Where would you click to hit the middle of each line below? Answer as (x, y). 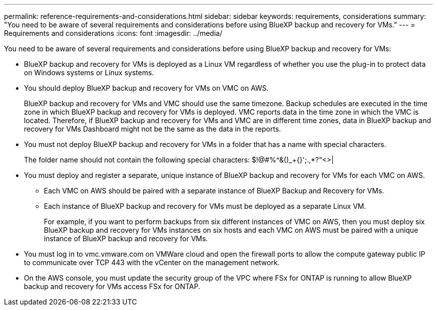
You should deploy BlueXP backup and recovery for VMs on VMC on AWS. (146, 88)
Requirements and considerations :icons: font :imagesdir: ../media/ (113, 33)
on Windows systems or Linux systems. (89, 73)
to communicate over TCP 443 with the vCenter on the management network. (152, 262)
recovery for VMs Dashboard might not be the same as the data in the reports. (153, 129)
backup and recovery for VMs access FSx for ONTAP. (112, 286)
